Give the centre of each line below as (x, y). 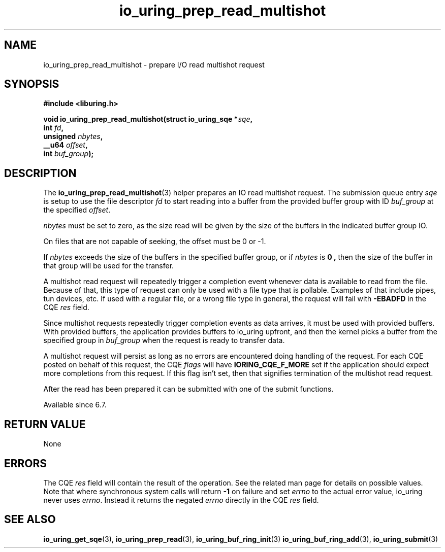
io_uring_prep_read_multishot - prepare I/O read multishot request (154, 64)
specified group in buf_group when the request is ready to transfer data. (164, 340)
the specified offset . (77, 210)
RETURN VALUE (45, 424)
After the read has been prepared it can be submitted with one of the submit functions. (188, 389)
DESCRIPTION (40, 173)
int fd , (54, 128)
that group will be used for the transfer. (109, 266)
